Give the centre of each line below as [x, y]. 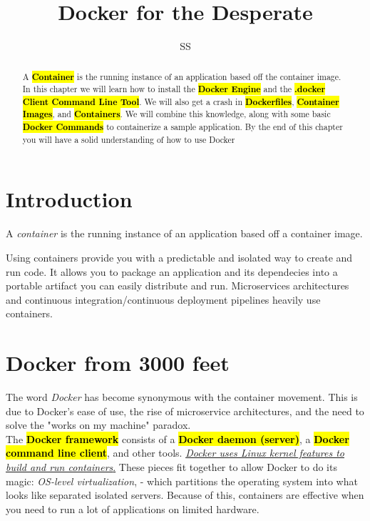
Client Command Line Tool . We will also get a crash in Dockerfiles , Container [181, 101]
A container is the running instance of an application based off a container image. [184, 233]
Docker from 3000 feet [118, 363]
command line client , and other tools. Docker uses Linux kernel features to [175, 453]
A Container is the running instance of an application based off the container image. [182, 76]
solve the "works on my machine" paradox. [98, 425]
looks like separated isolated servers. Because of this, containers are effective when [185, 495]
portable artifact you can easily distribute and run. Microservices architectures [178, 286]
